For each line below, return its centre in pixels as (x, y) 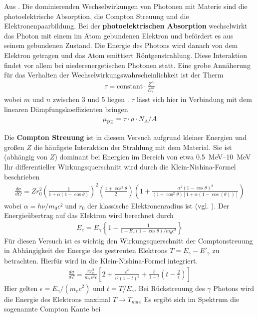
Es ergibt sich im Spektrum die (192, 299)
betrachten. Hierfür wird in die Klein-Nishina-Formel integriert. (101, 260)
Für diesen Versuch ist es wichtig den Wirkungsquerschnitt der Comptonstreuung (129, 240)
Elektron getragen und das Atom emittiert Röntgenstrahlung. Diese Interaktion (126, 55)
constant (130, 86)
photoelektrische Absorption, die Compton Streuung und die (97, 16)
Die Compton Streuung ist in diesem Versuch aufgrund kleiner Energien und (126, 137)
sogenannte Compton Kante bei (52, 309)
